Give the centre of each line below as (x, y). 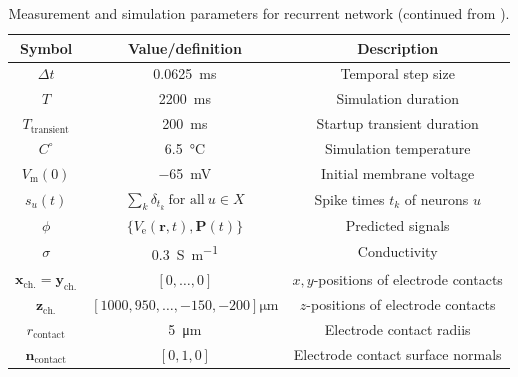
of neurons (436, 198)
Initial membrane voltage (398, 172)
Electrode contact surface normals (397, 353)
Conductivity (397, 251)
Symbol (46, 47)
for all (186, 199)
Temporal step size (397, 73)
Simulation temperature (397, 147)
